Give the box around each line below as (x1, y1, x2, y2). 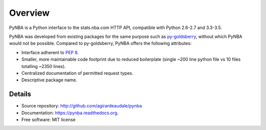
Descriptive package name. (21, 77, 77, 83)
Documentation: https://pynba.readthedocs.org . (21, 110, 119, 116)
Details (9, 90, 32, 98)
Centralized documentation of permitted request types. (21, 70, 133, 76)
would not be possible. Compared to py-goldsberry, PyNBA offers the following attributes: (9, 40, 192, 46)
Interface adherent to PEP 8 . (21, 49, 79, 55)
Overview (9, 7, 50, 18)
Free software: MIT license (21, 116, 76, 123)
